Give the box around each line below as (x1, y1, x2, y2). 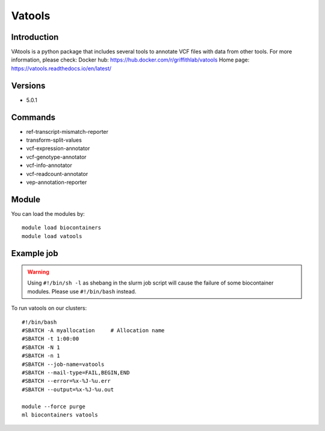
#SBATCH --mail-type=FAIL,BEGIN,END (22, 370, 130, 376)
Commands (11, 112, 56, 122)
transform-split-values (26, 136, 82, 144)
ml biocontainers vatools (22, 411, 99, 418)
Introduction (11, 32, 59, 42)
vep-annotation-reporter (26, 178, 87, 186)
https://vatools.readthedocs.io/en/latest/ (11, 64, 111, 72)
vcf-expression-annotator (26, 145, 90, 152)
